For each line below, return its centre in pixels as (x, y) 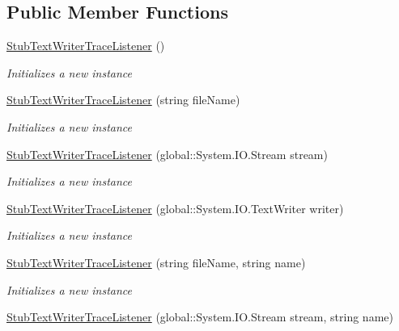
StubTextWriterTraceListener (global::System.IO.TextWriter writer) (175, 208)
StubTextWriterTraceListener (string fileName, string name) (156, 262)
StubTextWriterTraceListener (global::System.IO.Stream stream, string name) (200, 317)
